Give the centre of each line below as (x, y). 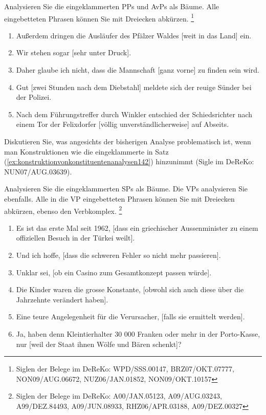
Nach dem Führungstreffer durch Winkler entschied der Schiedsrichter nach (134, 114)
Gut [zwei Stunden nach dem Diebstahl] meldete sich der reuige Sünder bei (134, 87)
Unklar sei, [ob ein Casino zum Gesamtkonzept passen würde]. (114, 272)
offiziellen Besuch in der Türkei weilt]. (75, 238)
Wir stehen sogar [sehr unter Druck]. (74, 52)
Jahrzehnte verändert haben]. (62, 299)
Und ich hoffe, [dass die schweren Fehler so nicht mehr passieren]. (118, 255)
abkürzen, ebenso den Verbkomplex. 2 (63, 210)
